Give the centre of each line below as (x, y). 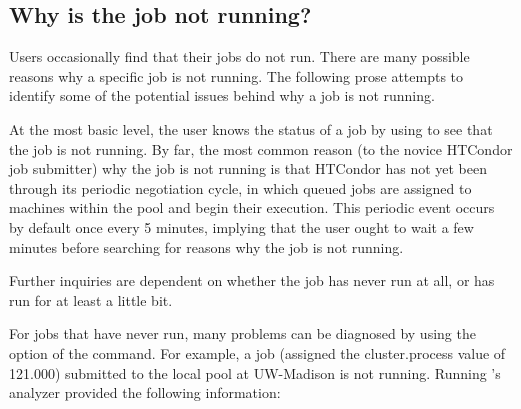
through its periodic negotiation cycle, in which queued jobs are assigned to (240, 187)
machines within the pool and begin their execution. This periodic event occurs (252, 207)
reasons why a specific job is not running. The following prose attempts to (236, 75)
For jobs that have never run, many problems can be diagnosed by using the (242, 333)
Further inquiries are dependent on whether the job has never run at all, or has (252, 280)
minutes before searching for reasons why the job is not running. (206, 246)
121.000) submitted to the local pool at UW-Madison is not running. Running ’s (255, 372)
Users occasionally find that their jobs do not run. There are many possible (239, 56)
